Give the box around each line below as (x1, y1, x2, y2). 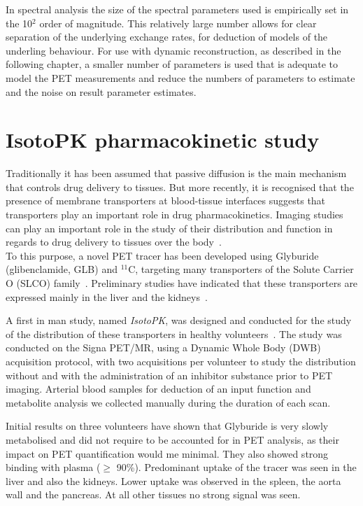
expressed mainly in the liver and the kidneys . (6, 289, 208, 304)
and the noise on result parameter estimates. (6, 84, 197, 99)
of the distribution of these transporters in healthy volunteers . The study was (6, 326, 342, 341)
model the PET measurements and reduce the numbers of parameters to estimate (6, 70, 355, 85)
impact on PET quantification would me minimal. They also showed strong (6, 446, 329, 461)
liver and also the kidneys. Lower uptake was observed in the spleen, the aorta (6, 473, 341, 488)
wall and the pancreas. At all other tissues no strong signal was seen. (6, 487, 301, 502)
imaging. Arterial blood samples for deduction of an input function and (6, 381, 311, 396)
